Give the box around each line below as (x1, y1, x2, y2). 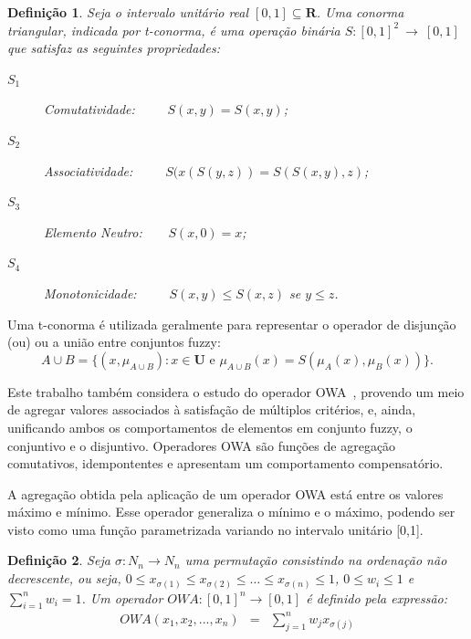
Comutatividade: (44, 100, 135, 119)
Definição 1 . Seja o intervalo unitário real (7, 3, 249, 21)
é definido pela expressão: (306, 588, 447, 607)
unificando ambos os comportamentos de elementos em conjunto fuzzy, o (7, 417, 413, 436)
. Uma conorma (316, 3, 404, 21)
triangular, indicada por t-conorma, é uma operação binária (7, 20, 340, 39)
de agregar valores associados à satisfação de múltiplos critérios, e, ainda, (7, 400, 416, 419)
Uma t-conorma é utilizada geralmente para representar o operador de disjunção (7, 314, 456, 333)
